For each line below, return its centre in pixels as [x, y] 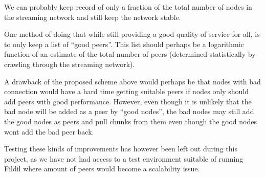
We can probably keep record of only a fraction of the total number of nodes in [128, 7]
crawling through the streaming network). [70, 64]
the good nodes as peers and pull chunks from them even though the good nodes [130, 121]
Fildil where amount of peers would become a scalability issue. [102, 169]
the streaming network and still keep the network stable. [93, 17]
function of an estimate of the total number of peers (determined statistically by [130, 54]
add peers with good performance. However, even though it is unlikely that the [128, 101]
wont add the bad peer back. [49, 131]
